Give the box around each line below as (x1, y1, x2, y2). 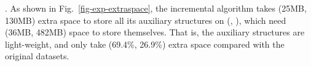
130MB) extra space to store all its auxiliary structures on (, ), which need (5, 13, 286, 26)
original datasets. (5, 50, 69, 62)
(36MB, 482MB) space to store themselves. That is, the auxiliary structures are (5, 26, 305, 38)
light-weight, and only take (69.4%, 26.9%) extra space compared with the (5, 37, 285, 50)
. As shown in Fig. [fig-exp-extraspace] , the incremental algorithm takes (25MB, (5, 2, 307, 14)
